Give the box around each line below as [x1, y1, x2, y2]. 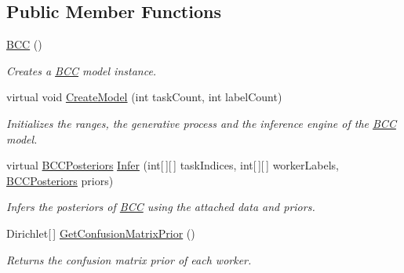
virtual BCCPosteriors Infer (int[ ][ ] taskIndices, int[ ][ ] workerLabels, [6, 157, 339, 173]
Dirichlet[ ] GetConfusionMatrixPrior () [6, 224, 195, 241]
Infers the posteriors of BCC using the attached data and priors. [6, 198, 315, 215]
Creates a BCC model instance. [6, 62, 157, 78]
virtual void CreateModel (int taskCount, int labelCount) [6, 89, 282, 105]
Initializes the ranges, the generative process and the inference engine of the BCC [6, 115, 396, 131]
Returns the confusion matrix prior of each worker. [6, 251, 252, 268]
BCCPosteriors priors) [6, 172, 114, 188]
